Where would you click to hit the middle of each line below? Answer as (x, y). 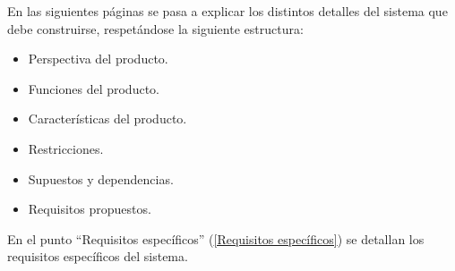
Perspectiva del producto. (98, 59)
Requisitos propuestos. (90, 209)
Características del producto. (107, 119)
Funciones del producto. (94, 88)
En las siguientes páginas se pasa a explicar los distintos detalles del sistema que (227, 11)
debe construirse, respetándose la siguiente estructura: (155, 28)
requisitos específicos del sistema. (98, 256)
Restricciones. (66, 148)
